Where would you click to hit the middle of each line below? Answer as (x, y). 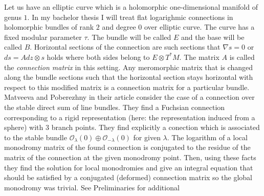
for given (147, 137)
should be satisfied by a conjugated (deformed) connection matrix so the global (128, 177)
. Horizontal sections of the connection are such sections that (125, 47)
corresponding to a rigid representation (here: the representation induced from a (130, 117)
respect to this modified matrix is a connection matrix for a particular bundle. (127, 87)
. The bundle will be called (129, 37)
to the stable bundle (36, 137)
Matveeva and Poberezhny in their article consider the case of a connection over (129, 97)
